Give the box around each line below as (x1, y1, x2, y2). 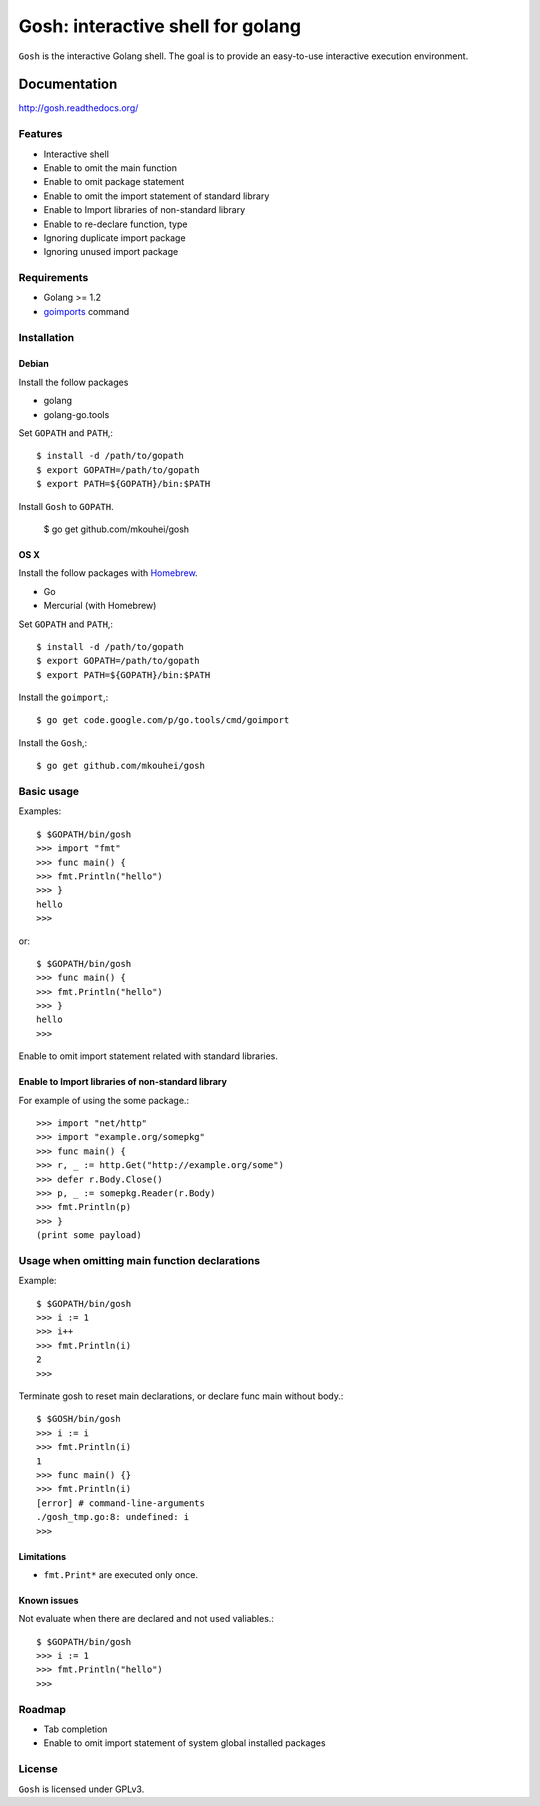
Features (18, 127, 63, 141)
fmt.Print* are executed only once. (43, 1568, 199, 1580)
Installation (18, 330, 75, 344)
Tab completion (43, 1723, 108, 1735)
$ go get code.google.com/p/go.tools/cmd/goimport (36, 715, 290, 726)
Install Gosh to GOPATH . (18, 500, 114, 512)
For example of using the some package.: (18, 1094, 190, 1106)
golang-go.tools (43, 408, 110, 420)
